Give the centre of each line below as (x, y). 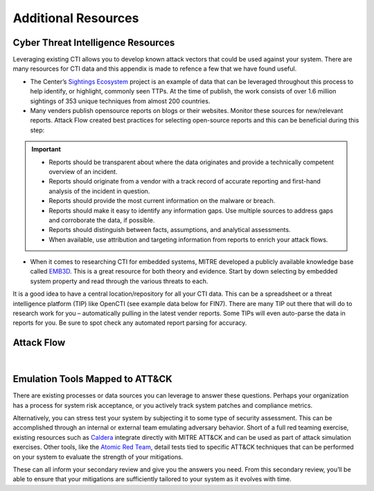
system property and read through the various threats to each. (119, 281)
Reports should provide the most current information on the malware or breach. (162, 201)
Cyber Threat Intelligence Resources (94, 43)
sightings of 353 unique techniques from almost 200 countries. (120, 101)
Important (46, 150)
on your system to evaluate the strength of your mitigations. (98, 456)
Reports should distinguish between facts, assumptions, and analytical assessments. (170, 230)
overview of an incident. (83, 171)
